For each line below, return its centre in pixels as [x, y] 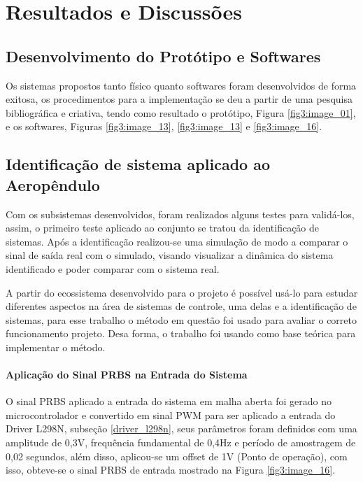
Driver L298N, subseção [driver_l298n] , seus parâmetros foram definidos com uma [181, 428]
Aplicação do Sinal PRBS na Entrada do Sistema [127, 375]
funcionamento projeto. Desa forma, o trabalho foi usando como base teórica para [181, 333]
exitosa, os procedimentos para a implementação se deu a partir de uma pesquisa [179, 99]
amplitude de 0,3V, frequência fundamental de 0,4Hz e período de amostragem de [181, 442]
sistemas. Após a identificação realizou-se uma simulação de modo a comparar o [177, 241]
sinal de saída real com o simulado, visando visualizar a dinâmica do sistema [170, 255]
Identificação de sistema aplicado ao [138, 164]
